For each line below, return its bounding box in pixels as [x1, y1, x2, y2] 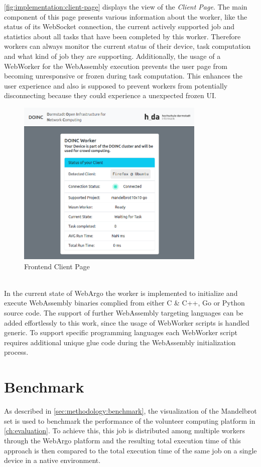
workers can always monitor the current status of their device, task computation [4, 41, 251, 51]
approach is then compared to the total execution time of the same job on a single [4, 445, 257, 455]
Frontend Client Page [24, 261, 90, 271]
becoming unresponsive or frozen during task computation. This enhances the [4, 70, 243, 81]
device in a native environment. [4, 455, 101, 465]
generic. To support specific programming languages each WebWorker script [4, 327, 237, 338]
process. [4, 347, 29, 357]
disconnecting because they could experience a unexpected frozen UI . [4, 90, 216, 101]
